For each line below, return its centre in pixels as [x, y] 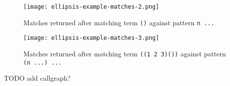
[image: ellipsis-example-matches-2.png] [91, 7]
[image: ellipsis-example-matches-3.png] [91, 38]
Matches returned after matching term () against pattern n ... [119, 22]
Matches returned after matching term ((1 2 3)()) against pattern [125, 53]
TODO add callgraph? [37, 78]
